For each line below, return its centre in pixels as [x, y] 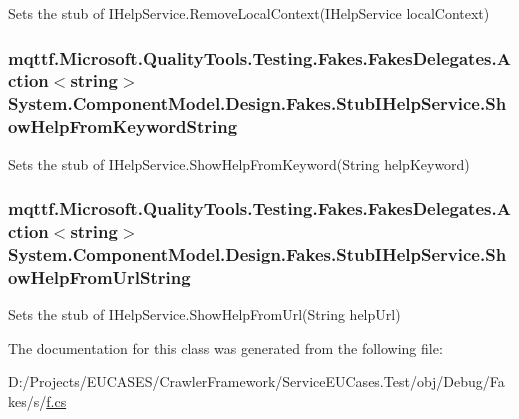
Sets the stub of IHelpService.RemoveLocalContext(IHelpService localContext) [249, 13]
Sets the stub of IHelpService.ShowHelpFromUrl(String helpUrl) [204, 314]
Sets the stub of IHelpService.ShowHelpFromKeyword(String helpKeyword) [239, 163]
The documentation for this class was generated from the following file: [225, 347]
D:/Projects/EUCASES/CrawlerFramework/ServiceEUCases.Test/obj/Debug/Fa [256, 381]
